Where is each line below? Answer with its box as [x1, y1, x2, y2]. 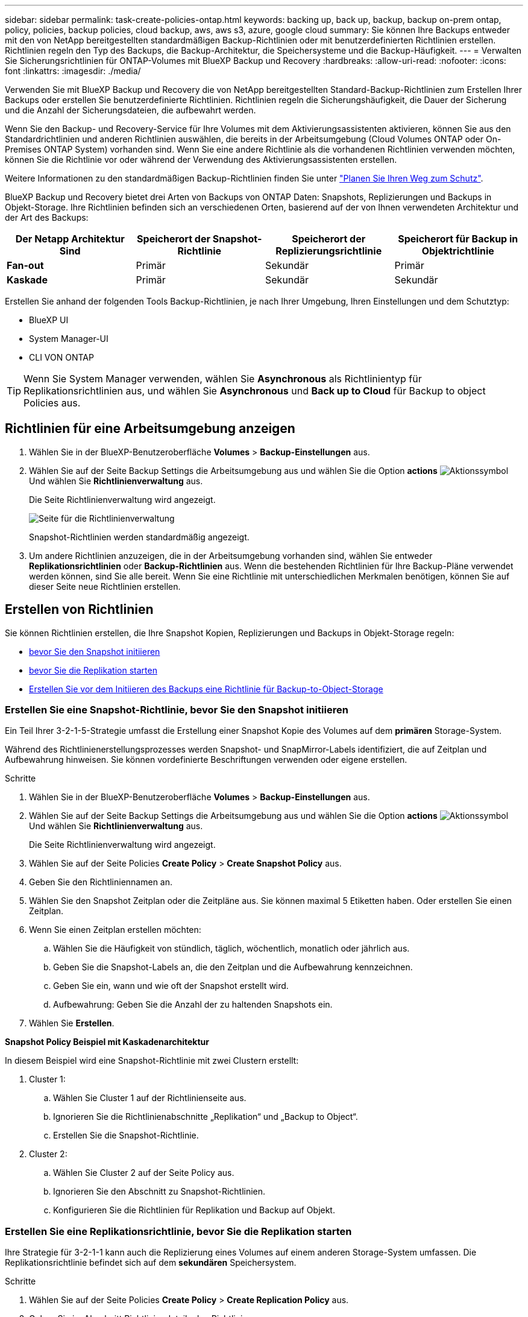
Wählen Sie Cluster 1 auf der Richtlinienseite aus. [53, 1093, 247, 1104]
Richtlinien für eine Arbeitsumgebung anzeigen [5, 421, 295, 437]
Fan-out [7, 259, 44, 271]
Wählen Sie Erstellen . [29, 1018, 115, 1029]
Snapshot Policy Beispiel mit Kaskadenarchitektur [5, 1037, 209, 1047]
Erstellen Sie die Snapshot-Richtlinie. [53, 1130, 199, 1141]
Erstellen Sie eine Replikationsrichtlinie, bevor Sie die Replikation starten [5, 1225, 352, 1237]
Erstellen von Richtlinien [5, 602, 154, 617]
